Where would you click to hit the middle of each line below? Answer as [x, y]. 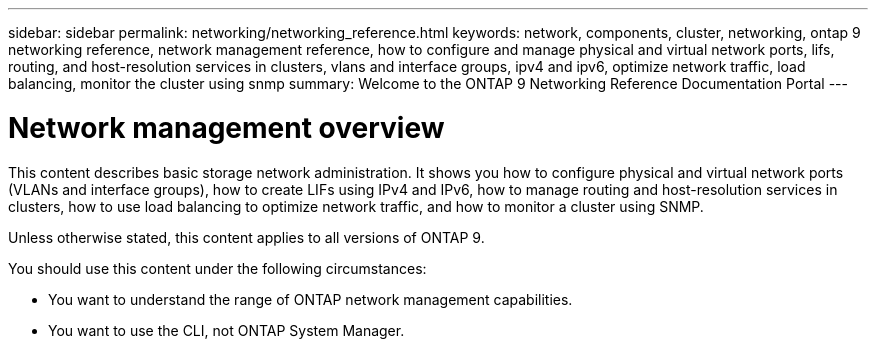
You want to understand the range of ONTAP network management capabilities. [310, 299]
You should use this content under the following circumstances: [217, 268]
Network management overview [226, 127]
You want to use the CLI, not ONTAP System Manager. [226, 330]
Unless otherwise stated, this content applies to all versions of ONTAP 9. [246, 237]
